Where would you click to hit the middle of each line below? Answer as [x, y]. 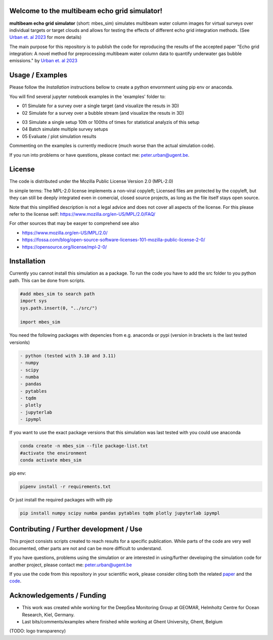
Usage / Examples [38, 75]
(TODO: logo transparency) [38, 631]
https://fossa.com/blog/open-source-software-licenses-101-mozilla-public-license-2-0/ [113, 240]
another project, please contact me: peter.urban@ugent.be [71, 565]
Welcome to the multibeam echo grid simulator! [86, 11]
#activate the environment [53, 453]
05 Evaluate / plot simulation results [59, 136]
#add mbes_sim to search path [57, 294]
